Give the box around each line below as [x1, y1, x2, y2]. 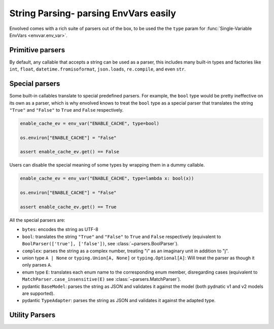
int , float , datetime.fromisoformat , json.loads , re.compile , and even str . [9, 66, 186, 72]
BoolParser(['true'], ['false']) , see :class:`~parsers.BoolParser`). [22, 241, 179, 247]
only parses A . [22, 262, 52, 268]
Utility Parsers [9, 311, 56, 319]
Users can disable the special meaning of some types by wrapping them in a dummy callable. [9, 162, 205, 168]
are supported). [22, 290, 55, 297]
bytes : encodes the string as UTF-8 [22, 226, 98, 233]
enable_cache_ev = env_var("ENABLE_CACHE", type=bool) [20, 120, 159, 126]
